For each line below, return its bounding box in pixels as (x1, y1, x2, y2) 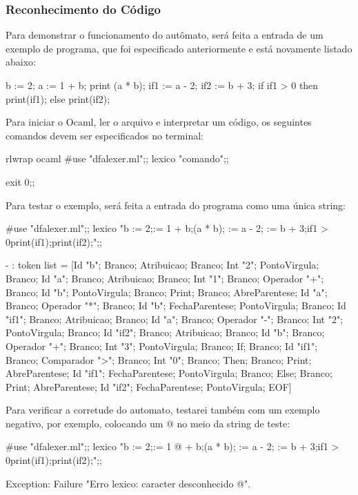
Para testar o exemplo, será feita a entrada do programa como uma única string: (6, 197, 346, 212)
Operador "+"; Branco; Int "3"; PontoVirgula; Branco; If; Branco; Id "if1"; (6, 338, 318, 353)
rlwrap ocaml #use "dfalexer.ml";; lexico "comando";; (6, 151, 229, 166)
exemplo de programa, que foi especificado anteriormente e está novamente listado (6, 41, 352, 55)
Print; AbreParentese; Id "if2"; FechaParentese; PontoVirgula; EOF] (6, 379, 292, 394)
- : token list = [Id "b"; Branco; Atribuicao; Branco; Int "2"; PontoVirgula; (6, 258, 319, 272)
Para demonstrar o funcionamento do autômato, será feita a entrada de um (6, 28, 324, 42)
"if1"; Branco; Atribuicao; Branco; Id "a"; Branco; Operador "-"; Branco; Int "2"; (6, 311, 344, 326)
